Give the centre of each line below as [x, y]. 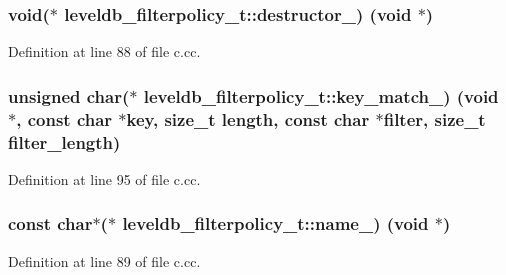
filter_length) [64, 141]
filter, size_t [434, 118]
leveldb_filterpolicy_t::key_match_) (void [321, 95]
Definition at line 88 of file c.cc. [104, 51]
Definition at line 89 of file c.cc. [104, 260]
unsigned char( [69, 95]
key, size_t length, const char [248, 118]
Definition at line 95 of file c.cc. [104, 178]
